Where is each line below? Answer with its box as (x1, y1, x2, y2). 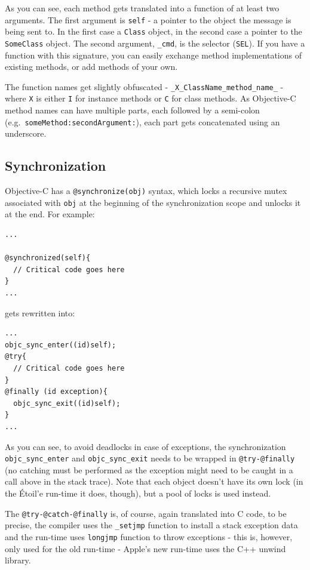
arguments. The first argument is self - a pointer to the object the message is (5, 13, 291, 26)
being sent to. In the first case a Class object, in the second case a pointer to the (5, 25, 302, 38)
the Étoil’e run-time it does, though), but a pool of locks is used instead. (5, 486, 271, 499)
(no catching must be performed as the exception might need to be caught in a (5, 463, 293, 476)
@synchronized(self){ (5, 254, 91, 263)
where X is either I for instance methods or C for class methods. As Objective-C (5, 92, 296, 104)
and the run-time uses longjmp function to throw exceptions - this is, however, (5, 530, 293, 543)
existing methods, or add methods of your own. (5, 60, 178, 73)
